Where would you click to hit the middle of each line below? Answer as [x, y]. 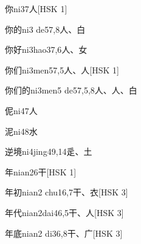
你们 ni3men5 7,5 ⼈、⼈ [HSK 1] [62, 69]
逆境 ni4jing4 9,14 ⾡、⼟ [49, 151]
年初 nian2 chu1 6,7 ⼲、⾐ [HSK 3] [67, 192]
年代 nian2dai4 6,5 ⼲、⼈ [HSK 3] [64, 212]
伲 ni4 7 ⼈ [21, 110]
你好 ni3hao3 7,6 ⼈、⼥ [46, 49]
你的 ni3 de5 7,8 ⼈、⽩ [45, 29]
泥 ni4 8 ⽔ [21, 131]
